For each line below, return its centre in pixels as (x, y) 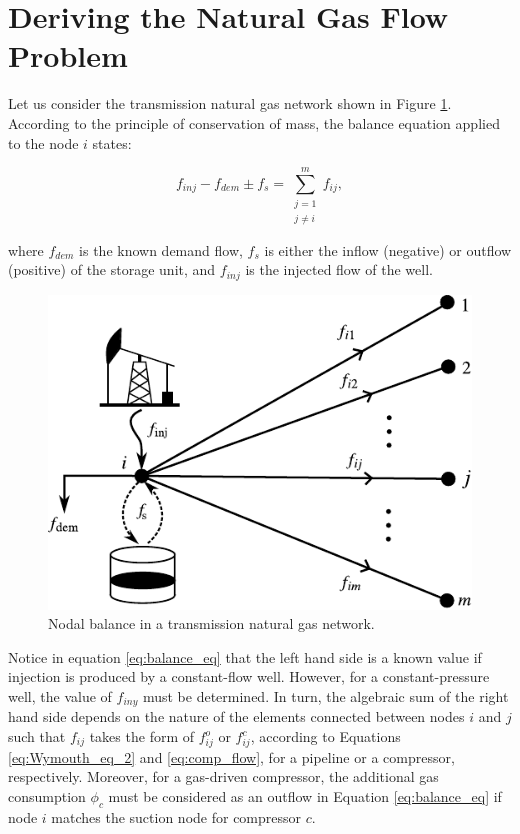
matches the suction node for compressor (176, 816)
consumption (47, 795)
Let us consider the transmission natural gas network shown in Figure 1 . (230, 103)
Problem (68, 55)
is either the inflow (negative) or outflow (388, 249)
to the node (43, 142)
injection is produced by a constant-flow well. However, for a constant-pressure (249, 676)
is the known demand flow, (161, 249)
